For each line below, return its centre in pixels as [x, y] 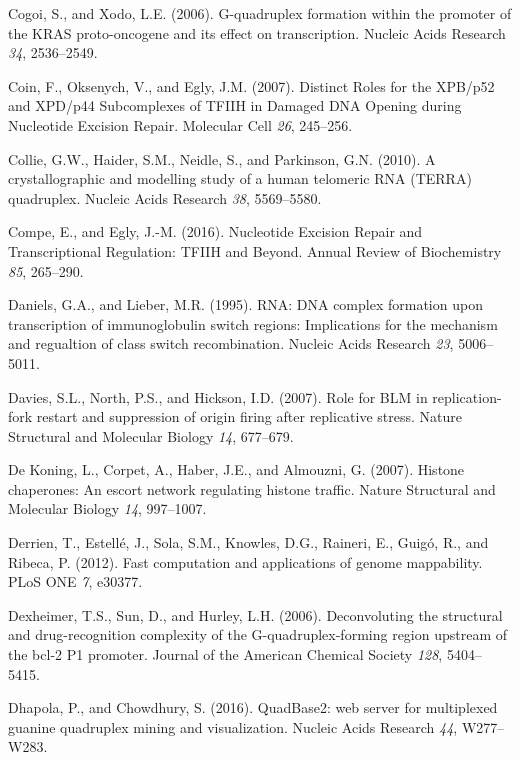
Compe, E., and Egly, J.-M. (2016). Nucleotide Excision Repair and [215, 231]
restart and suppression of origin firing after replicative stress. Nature [249, 416]
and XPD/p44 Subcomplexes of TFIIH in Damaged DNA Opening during [235, 105]
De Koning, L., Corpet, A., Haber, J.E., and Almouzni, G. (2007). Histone [236, 469]
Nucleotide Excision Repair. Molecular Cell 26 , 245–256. [180, 124]
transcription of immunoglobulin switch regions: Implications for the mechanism [253, 323]
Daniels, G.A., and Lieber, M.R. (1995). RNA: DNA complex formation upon [245, 304]
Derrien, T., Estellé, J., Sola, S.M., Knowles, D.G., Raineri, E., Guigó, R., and [248, 542]
